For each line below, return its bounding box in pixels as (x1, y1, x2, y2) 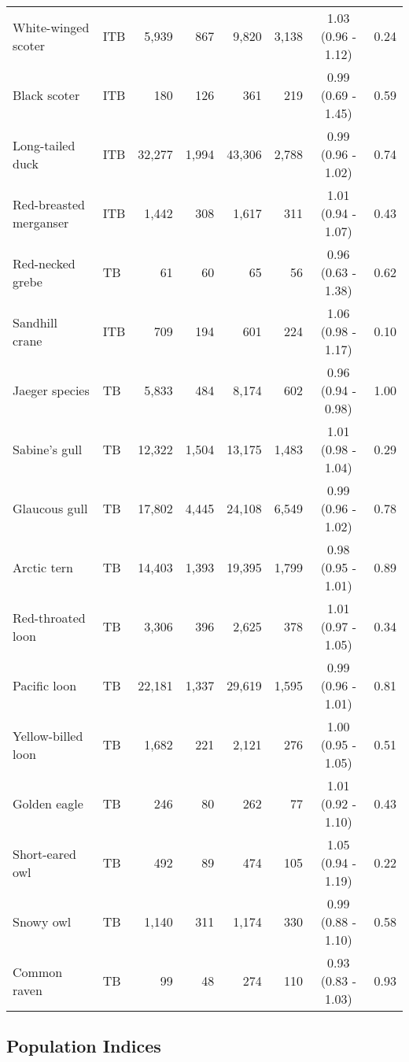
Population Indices (6, 1034, 161, 1058)
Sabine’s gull (13, 440, 83, 458)
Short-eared (13, 844, 76, 863)
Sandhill (13, 313, 57, 331)
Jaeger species (13, 381, 90, 399)
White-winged (13, 17, 90, 36)
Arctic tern (13, 558, 73, 576)
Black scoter (13, 86, 80, 104)
